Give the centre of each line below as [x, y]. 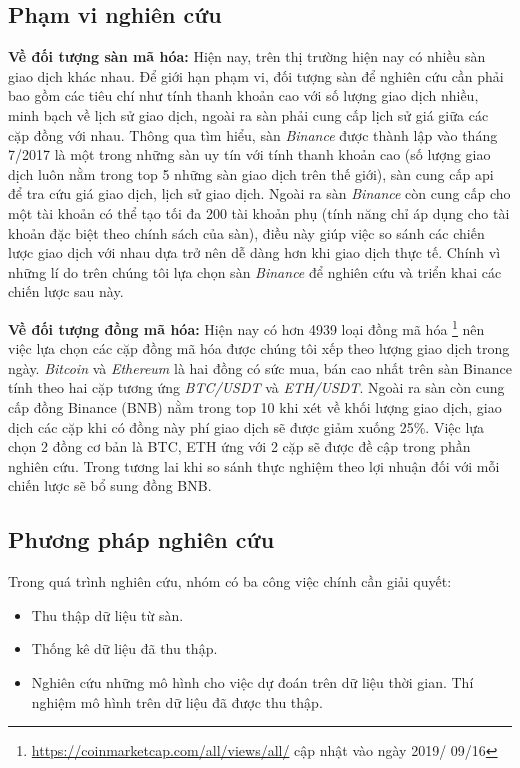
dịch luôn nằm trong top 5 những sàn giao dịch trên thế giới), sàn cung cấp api [251, 173]
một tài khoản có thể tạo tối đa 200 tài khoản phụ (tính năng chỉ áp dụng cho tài [259, 212]
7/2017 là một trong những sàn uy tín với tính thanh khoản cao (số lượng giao [249, 154]
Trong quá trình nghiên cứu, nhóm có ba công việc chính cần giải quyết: [230, 581]
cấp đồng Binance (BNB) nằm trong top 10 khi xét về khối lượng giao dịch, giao [255, 406]
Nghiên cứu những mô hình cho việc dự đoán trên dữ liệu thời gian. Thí [252, 681]
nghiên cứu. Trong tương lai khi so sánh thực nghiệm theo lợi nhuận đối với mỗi [254, 465]
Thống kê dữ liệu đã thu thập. [124, 648]
